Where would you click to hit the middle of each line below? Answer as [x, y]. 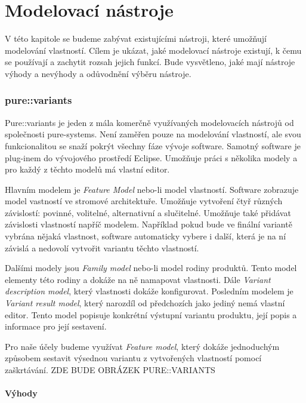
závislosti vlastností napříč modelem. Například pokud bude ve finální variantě [149, 224]
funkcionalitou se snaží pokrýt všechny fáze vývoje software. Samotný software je [153, 145]
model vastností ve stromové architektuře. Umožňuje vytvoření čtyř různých [144, 201]
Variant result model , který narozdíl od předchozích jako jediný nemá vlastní [145, 303]
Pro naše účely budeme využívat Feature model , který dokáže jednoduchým [142, 346]
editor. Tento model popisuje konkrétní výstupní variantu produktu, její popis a [151, 314]
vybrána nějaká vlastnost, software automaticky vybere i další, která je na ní [146, 236]
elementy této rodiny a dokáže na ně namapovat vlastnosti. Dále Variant [138, 279]
